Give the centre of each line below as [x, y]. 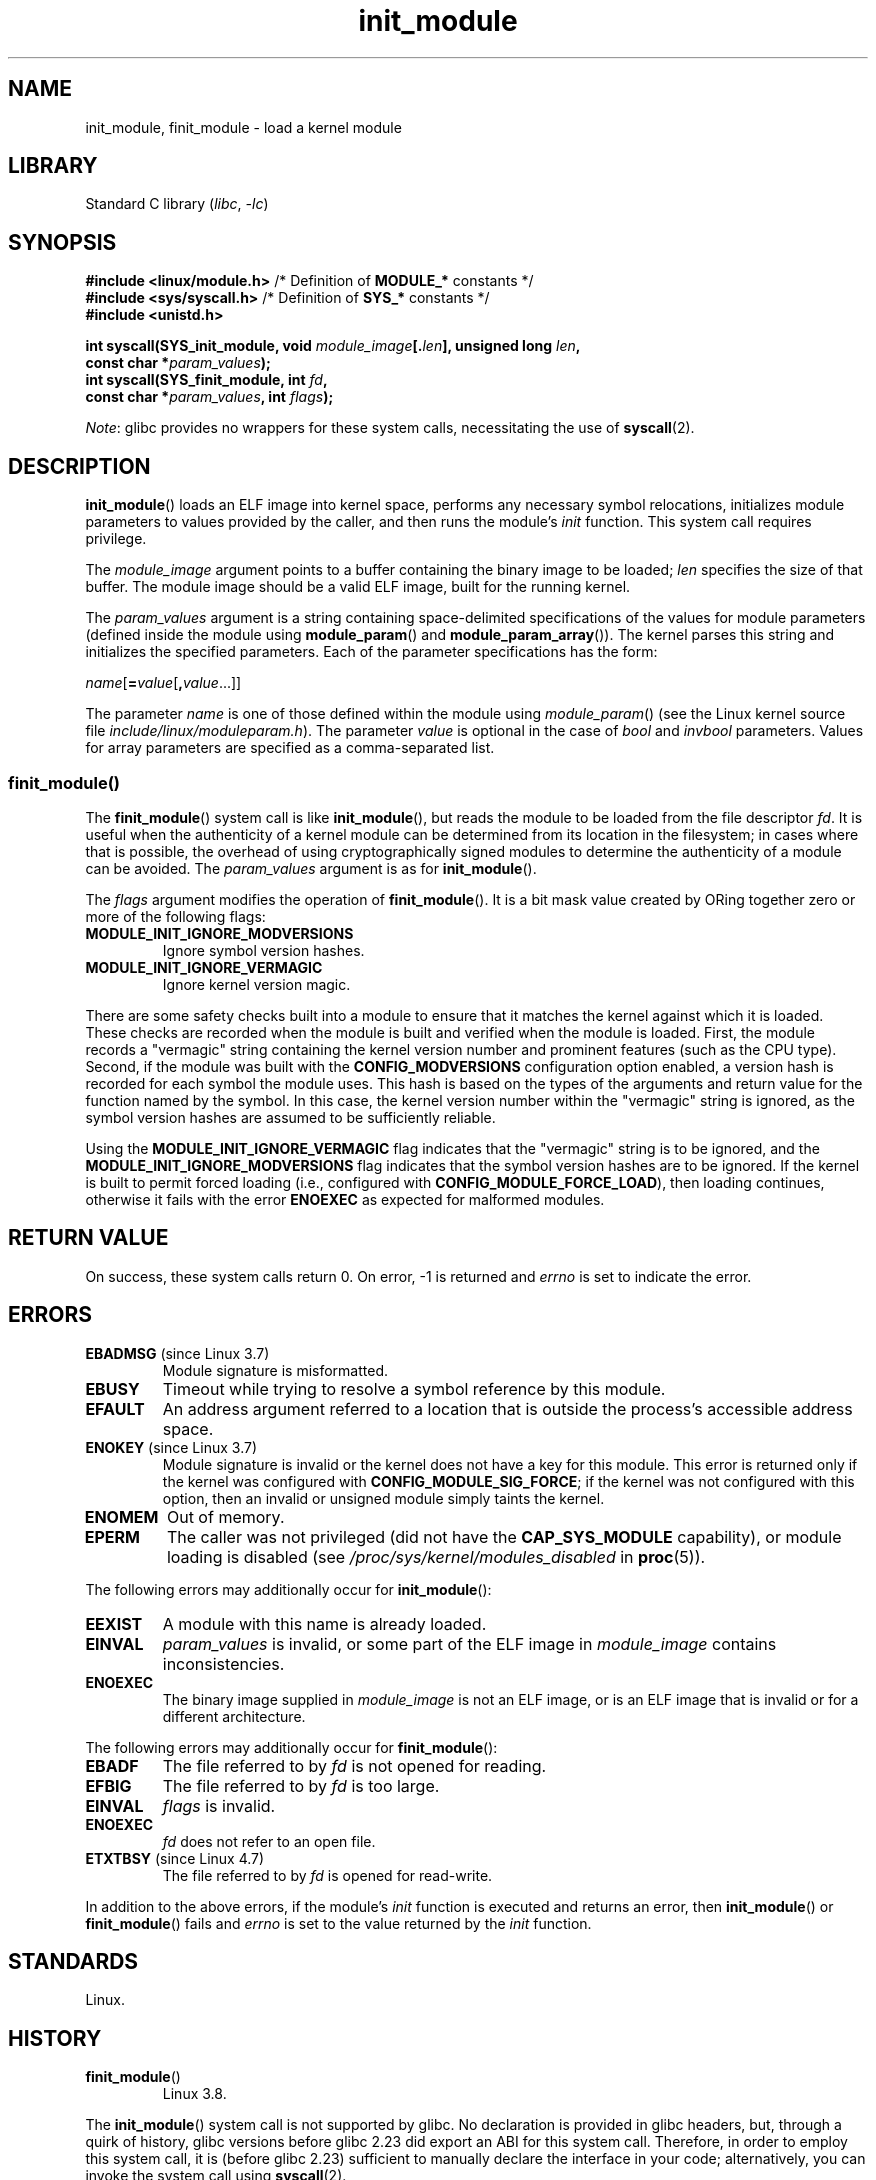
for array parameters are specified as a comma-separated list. [290, 748]
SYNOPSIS [62, 242]
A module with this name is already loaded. [324, 1623]
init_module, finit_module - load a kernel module [243, 127]
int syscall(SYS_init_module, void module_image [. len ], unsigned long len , [333, 346]
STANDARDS [73, 1961]
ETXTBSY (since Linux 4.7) [175, 1858]
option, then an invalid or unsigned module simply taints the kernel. [383, 1498]
